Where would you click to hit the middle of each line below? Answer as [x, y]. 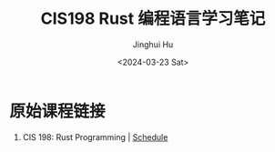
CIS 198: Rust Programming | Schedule [95, 137]
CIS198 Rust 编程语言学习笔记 [153, 19]
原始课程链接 [58, 111]
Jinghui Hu [153, 44]
